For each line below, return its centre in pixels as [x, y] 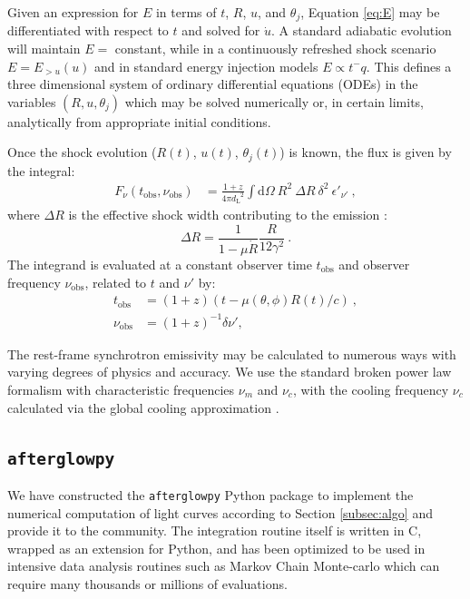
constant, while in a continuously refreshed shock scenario [275, 49]
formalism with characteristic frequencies [121, 389]
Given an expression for [73, 12]
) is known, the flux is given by [366, 152]
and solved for [221, 30]
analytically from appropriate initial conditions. [139, 121]
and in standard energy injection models [206, 66]
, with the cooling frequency [371, 389]
